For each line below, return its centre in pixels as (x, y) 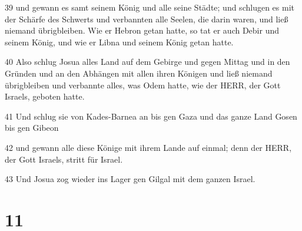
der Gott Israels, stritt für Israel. (64, 159)
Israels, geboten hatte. (45, 96)
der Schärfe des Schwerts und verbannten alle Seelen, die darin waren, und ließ (147, 19)
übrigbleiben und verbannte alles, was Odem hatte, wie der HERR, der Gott (143, 85)
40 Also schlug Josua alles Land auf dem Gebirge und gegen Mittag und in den (147, 62)
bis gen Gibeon (32, 128)
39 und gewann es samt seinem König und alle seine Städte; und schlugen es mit (150, 7)
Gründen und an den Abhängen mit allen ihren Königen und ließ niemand (139, 73)
